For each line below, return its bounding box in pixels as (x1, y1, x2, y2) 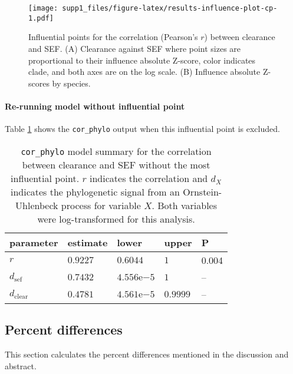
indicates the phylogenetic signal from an (10, 184, 180, 198)
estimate (67, 235, 108, 249)
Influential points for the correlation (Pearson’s (28, 31, 198, 43)
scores (28, 77, 50, 89)
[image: (28, 4, 58, 12)
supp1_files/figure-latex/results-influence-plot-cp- (62, 4, 278, 12)
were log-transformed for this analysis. (37, 211, 195, 226)
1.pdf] (28, 14, 54, 22)
